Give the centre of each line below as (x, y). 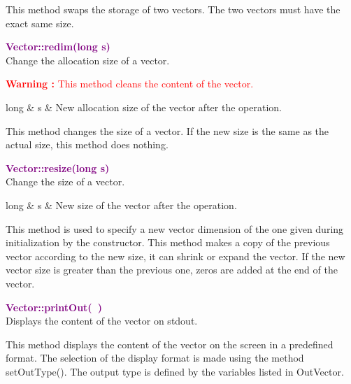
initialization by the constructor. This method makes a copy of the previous (168, 242)
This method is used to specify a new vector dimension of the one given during (175, 228)
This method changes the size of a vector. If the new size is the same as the (167, 130)
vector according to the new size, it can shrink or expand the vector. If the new (175, 256)
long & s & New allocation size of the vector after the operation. (144, 107)
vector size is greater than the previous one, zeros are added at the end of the (172, 270)
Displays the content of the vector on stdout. (102, 321)
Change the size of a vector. (65, 182)
